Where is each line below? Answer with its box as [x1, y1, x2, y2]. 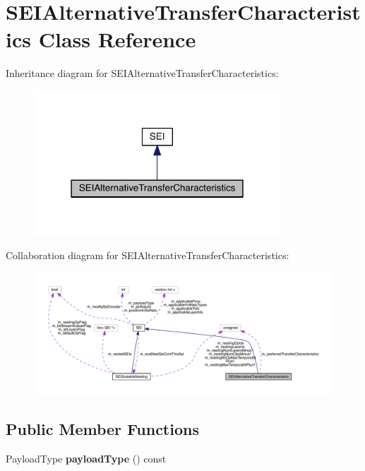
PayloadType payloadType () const [6, 451, 167, 466]
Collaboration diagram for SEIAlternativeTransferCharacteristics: [6, 247, 289, 262]
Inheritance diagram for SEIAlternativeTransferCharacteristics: [6, 66, 279, 81]
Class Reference [38, 25, 196, 54]
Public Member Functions [6, 418, 199, 440]
